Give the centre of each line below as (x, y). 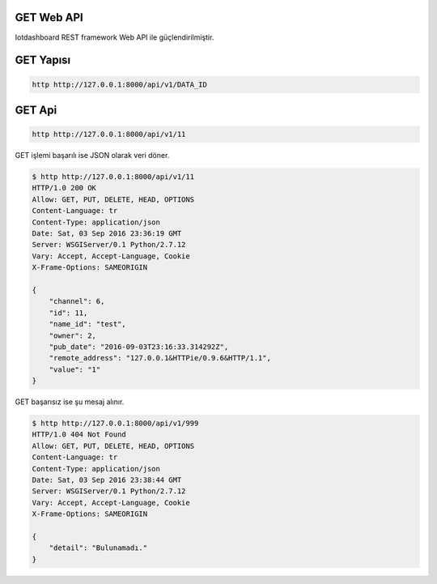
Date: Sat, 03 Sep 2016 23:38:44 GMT (107, 480)
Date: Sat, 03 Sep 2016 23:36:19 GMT (107, 234)
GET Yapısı (43, 60)
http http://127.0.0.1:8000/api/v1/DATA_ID (120, 84)
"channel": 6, (77, 301)
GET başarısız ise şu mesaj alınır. (70, 402)
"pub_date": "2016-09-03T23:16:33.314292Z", (139, 347)
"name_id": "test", (88, 324)
